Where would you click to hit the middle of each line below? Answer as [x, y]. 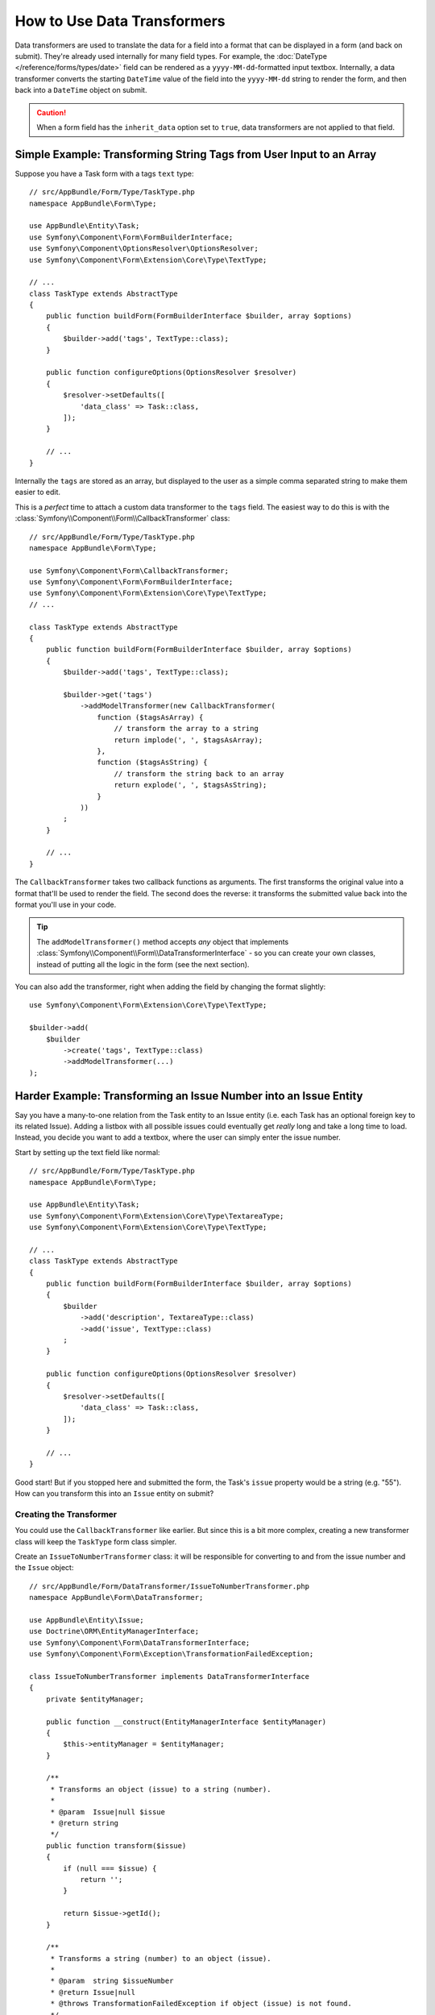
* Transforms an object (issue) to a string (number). [161, 1789]
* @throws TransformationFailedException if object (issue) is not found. [201, 2004]
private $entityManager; [95, 1699]
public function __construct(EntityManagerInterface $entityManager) [186, 1722]
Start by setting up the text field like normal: [87, 1152]
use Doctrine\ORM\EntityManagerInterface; [114, 1631]
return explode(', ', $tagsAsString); [191, 785]
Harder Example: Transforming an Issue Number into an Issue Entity [189, 1096]
